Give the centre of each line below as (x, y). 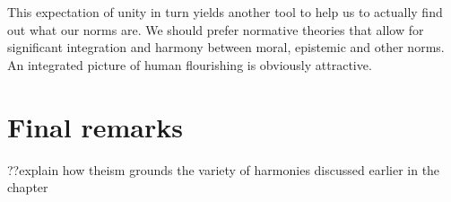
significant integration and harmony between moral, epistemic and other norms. (226, 47)
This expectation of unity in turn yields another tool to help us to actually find (225, 12)
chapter (28, 187)
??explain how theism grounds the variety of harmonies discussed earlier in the (224, 169)
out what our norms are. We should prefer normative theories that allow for (216, 29)
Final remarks (95, 126)
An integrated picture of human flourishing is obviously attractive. (190, 64)
